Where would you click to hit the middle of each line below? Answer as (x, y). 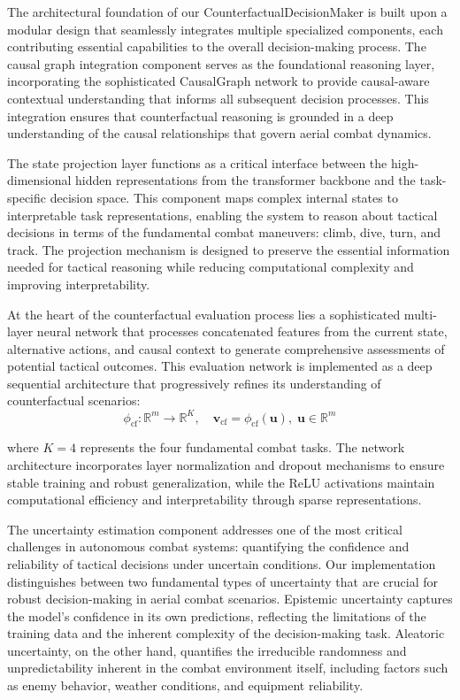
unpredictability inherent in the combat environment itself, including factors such (228, 668)
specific (27, 197)
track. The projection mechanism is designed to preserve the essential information (229, 249)
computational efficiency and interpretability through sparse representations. (215, 500)
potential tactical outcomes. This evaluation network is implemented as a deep (220, 366)
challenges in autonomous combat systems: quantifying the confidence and (208, 546)
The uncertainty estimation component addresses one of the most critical (205, 529)
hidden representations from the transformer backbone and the (245, 180)
